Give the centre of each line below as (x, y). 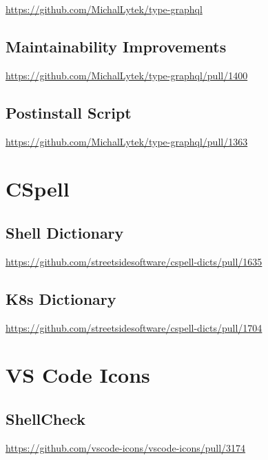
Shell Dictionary (65, 232)
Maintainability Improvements (116, 46)
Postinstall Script (69, 112)
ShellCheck (46, 418)
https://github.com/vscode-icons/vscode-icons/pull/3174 (126, 447)
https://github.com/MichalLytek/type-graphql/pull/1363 (127, 141)
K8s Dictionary (61, 298)
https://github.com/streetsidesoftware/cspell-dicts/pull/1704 (134, 327)
